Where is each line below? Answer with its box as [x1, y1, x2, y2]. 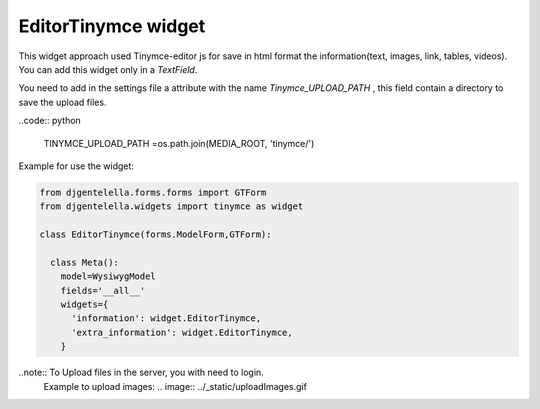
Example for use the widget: [18, 160, 135, 172]
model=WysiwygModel [60, 271, 157, 282]
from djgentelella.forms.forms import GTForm [39, 186, 267, 198]
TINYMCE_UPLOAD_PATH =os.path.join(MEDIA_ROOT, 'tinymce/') [43, 137, 315, 149]
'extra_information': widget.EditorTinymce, [71, 326, 294, 338]
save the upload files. [18, 96, 107, 108]
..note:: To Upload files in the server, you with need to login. [18, 366, 264, 379]
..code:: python [18, 115, 82, 127]
